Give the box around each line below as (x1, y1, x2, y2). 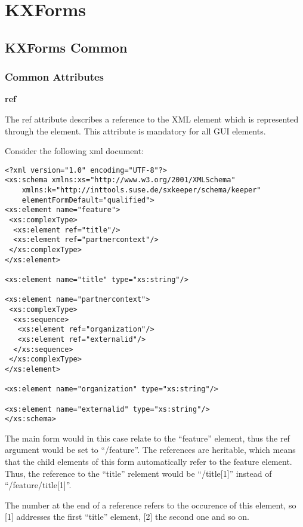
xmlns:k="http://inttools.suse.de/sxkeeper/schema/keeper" (21, 186, 261, 195)
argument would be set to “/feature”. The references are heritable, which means (5, 443, 296, 456)
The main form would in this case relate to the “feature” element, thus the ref (5, 431, 290, 444)
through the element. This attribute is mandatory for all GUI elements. (5, 124, 266, 137)
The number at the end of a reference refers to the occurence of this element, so (5, 498, 296, 511)
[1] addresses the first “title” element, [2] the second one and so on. (5, 510, 249, 523)
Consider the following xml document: (5, 145, 144, 157)
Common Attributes (5, 69, 104, 84)
